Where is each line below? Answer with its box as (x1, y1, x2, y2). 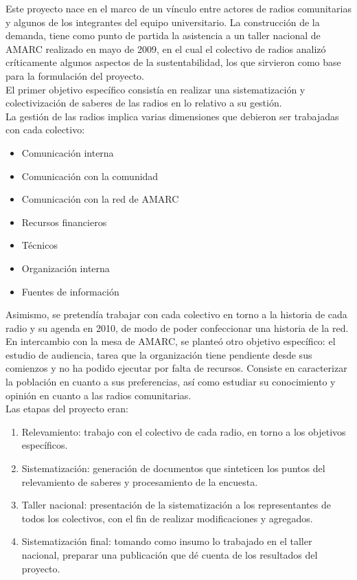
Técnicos (21, 238, 58, 252)
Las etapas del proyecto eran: (5, 401, 128, 416)
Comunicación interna (21, 145, 114, 159)
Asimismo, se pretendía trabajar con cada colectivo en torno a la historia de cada (5, 307, 347, 322)
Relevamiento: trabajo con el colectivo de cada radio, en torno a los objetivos (21, 424, 346, 438)
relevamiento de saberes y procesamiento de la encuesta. (21, 474, 258, 489)
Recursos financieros (21, 214, 107, 229)
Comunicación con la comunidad (21, 168, 159, 183)
